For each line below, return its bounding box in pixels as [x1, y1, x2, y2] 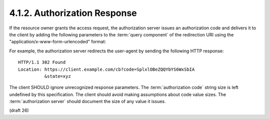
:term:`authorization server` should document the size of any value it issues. [9, 99, 166, 105]
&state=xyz [44, 73, 71, 79]
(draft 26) [9, 108, 29, 114]
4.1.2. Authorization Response [9, 7, 137, 18]
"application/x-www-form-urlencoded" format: [9, 39, 106, 45]
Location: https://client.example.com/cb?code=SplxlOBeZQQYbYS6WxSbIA [18, 66, 195, 72]
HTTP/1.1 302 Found [18, 60, 66, 65]
